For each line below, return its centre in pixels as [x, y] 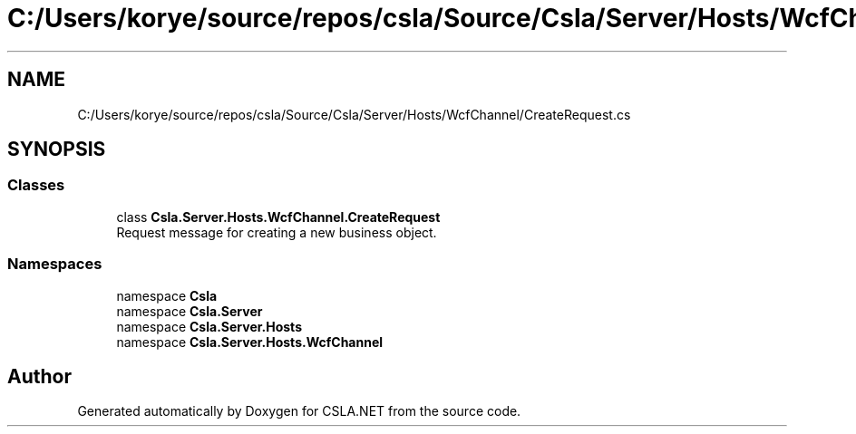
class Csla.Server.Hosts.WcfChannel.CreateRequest [278, 217]
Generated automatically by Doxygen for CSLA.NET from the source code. [299, 411]
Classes [36, 185]
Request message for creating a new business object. [277, 232]
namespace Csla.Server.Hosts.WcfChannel [250, 342]
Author [39, 376]
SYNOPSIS [57, 149]
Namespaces [55, 264]
